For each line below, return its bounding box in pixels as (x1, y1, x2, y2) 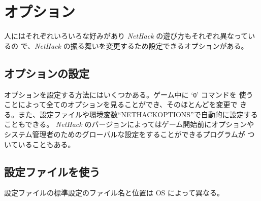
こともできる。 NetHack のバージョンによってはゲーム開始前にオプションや (4, 119, 254, 129)
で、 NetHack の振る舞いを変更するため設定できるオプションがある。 (20, 40, 248, 51)
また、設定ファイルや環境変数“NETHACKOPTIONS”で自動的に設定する (18, 109, 258, 119)
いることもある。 (18, 139, 75, 149)
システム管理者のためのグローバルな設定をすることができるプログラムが (4, 128, 245, 139)
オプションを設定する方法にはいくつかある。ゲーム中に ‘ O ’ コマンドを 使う (4, 89, 253, 99)
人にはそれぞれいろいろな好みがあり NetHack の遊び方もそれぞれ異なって (4, 30, 248, 41)
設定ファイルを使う (4, 163, 100, 179)
